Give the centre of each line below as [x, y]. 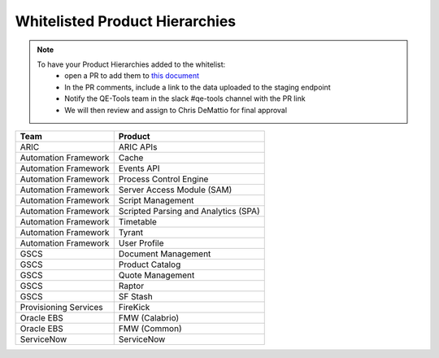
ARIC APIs [138, 146]
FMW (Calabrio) [149, 317]
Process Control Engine [163, 179]
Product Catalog [150, 264]
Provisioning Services [61, 307]
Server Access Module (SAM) [175, 190]
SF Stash [136, 296]
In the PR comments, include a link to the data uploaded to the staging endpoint [198, 87]
